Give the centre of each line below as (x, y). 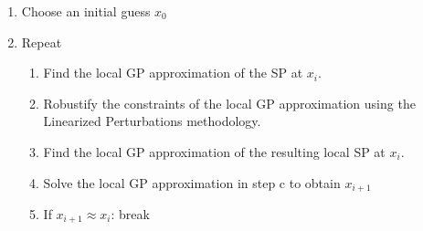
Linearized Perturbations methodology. (152, 121)
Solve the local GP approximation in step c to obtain (192, 182)
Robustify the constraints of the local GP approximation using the (229, 103)
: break (130, 214)
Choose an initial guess (86, 11)
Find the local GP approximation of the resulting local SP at (214, 151)
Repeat (42, 42)
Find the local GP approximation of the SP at (173, 73)
